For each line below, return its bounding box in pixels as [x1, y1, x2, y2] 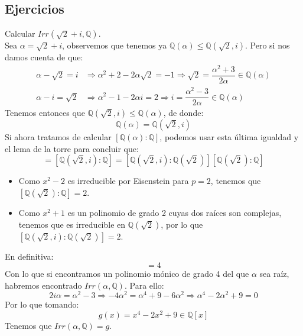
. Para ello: [124, 279, 164, 291]
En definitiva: [5, 250, 54, 262]
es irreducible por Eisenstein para [67, 175, 189, 187]
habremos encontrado [5, 279, 82, 291]
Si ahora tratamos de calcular [5, 131, 112, 143]
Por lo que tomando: [5, 298, 79, 311]
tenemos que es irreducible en [18, 218, 126, 230]
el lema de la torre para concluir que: [5, 142, 139, 154]
